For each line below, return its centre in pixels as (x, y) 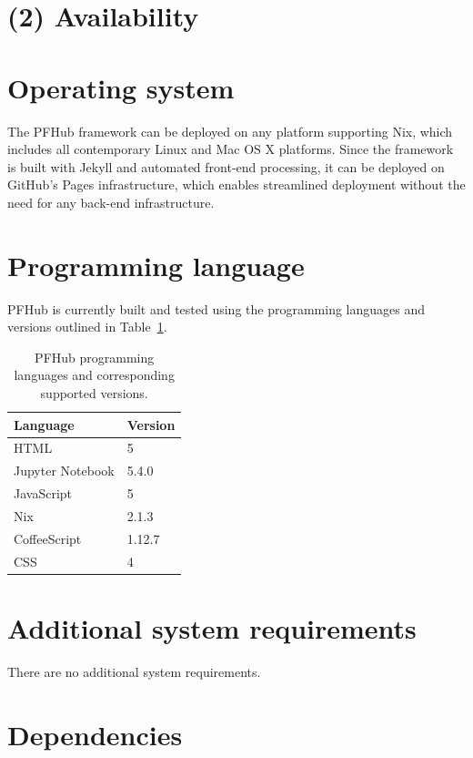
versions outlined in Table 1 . (87, 327)
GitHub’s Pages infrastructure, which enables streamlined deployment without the (236, 184)
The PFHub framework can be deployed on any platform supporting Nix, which (230, 131)
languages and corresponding (94, 375)
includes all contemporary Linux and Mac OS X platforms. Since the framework (231, 149)
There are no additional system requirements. (134, 671)
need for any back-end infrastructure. (111, 202)
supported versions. (94, 392)
